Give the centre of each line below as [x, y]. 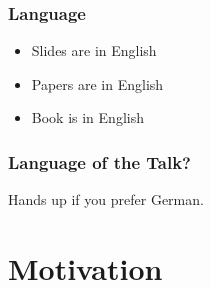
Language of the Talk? [99, 161]
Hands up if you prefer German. [106, 199]
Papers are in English [97, 83]
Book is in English [87, 117]
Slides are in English [94, 50]
